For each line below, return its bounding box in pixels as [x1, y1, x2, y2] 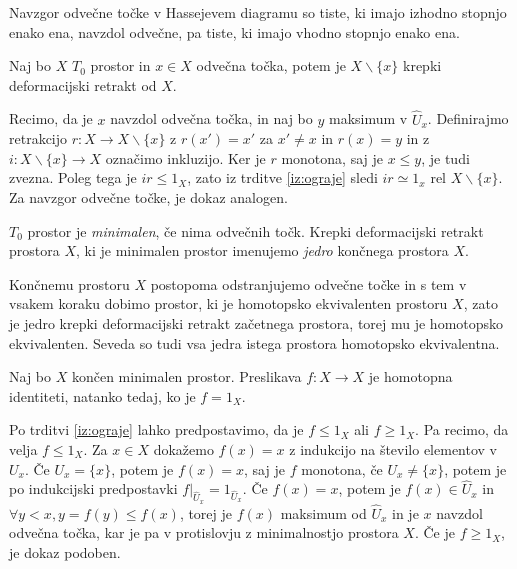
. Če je [414, 522, 455, 543]
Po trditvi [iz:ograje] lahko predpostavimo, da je [9, 419, 304, 440]
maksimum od [280, 502, 367, 523]
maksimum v [328, 108, 408, 129]
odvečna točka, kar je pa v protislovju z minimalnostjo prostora [9, 522, 399, 543]
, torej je [179, 502, 233, 523]
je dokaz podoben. [9, 541, 121, 562]
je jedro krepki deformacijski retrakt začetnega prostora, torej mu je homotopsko [9, 312, 504, 333]
